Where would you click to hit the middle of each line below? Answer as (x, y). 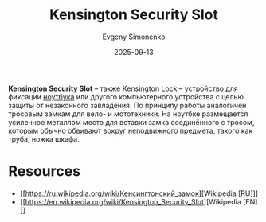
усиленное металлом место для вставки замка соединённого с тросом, (131, 122)
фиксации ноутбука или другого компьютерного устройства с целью (126, 96)
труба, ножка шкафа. (44, 139)
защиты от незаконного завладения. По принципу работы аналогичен (127, 105)
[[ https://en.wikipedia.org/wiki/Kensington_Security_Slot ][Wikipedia (130, 201)
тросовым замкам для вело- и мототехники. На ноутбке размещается (128, 114)
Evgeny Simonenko (134, 37)
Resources (45, 171)
